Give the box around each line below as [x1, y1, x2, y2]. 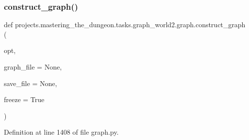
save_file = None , [4, 78, 57, 88]
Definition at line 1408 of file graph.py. [4, 127, 119, 137]
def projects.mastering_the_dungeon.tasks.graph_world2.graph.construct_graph [4, 19, 246, 30]
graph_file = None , [4, 62, 62, 71]
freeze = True [4, 94, 45, 105]
